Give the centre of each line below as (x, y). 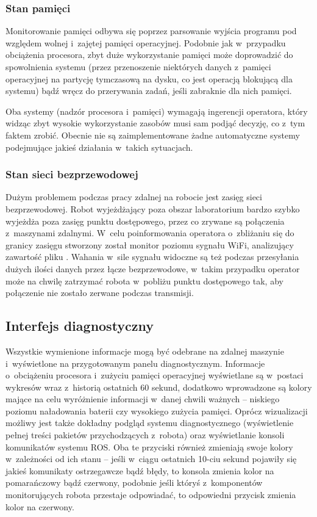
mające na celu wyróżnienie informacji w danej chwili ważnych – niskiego (143, 399)
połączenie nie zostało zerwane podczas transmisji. (100, 293)
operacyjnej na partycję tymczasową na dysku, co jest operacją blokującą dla (149, 78)
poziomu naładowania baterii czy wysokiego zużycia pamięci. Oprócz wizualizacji (157, 410)
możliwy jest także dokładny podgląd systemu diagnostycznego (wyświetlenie (150, 423)
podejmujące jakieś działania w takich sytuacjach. (99, 147)
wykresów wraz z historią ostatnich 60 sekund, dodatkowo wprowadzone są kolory (159, 387)
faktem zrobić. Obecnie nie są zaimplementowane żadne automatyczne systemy (153, 135)
